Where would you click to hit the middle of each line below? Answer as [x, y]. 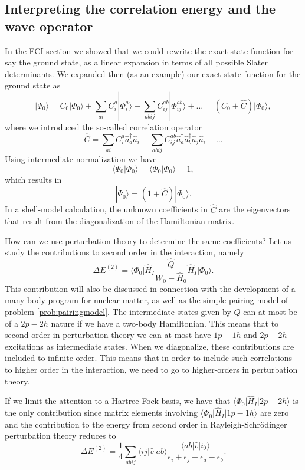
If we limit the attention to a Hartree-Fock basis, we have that [118, 401]
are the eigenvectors [255, 209]
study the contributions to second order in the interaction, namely [124, 252]
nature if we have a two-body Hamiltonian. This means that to [165, 323]
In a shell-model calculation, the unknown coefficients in [106, 209]
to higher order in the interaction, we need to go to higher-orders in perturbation [151, 369]
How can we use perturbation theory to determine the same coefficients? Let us [148, 240]
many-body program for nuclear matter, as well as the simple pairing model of [147, 300]
